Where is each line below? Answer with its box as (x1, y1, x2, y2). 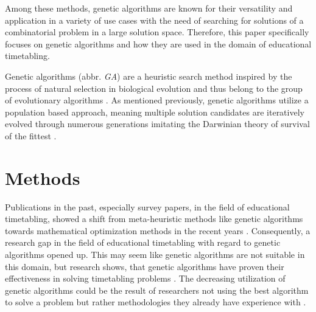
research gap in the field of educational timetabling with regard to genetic (5, 236, 281, 249)
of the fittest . (5, 129, 57, 142)
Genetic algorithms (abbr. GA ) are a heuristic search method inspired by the (5, 69, 292, 82)
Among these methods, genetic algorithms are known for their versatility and (5, 2, 293, 14)
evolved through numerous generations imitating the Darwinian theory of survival (5, 117, 310, 130)
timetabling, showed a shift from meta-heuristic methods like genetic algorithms (5, 212, 303, 225)
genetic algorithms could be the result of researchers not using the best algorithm (5, 283, 309, 296)
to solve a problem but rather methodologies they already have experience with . (5, 296, 306, 308)
